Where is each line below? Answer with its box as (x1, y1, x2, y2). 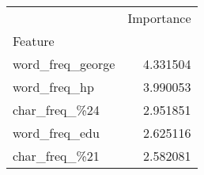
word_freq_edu (13, 124, 100, 142)
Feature (13, 32, 55, 50)
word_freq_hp (13, 78, 94, 96)
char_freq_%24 (13, 101, 100, 119)
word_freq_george (13, 55, 115, 73)
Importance (127, 9, 191, 27)
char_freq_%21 (13, 146, 100, 165)
